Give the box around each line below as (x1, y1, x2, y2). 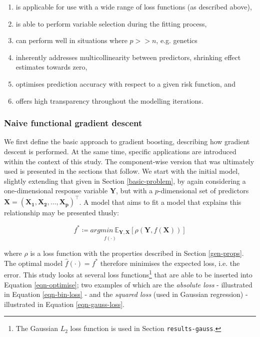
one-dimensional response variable (4, 185, 108, 196)
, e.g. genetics (156, 35, 197, 46)
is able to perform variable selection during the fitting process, (15, 18, 207, 29)
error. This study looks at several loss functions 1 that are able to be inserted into (4, 268, 252, 280)
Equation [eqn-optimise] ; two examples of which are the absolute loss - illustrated (4, 279, 252, 289)
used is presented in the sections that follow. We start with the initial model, (4, 166, 240, 176)
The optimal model (4, 257, 63, 268)
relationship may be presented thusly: (4, 207, 119, 218)
